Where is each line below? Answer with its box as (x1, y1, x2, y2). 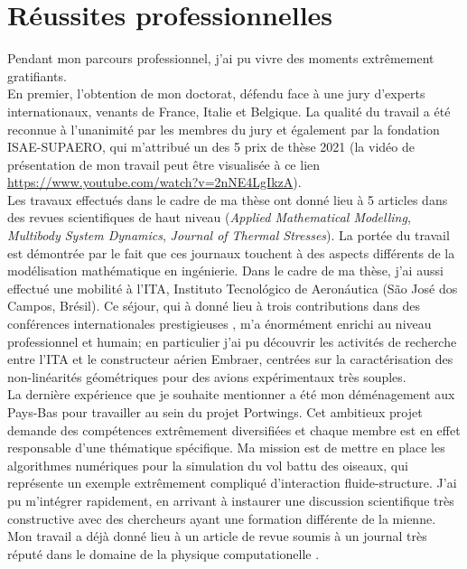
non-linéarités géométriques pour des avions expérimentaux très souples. (7, 367, 406, 386)
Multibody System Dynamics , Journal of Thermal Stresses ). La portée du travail (7, 226, 450, 245)
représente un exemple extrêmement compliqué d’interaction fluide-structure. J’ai (7, 473, 457, 492)
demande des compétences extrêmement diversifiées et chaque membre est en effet (7, 420, 461, 439)
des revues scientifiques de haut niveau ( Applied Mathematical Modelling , (7, 208, 411, 227)
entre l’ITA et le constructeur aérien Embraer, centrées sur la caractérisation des (7, 350, 453, 368)
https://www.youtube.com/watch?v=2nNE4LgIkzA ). (7, 173, 302, 191)
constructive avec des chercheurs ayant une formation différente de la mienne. (7, 508, 436, 527)
